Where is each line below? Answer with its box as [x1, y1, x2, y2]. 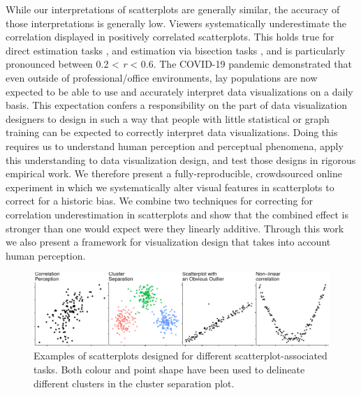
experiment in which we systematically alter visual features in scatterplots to [6, 179, 334, 194]
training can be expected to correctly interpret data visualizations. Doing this [6, 125, 338, 140]
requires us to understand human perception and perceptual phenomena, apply [6, 138, 344, 153]
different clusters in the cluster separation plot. [34, 375, 235, 390]
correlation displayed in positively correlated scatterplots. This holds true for [6, 29, 334, 44]
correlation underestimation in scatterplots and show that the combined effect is [6, 207, 348, 221]
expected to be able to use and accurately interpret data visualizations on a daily [6, 84, 353, 98]
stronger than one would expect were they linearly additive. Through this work [6, 221, 344, 235]
